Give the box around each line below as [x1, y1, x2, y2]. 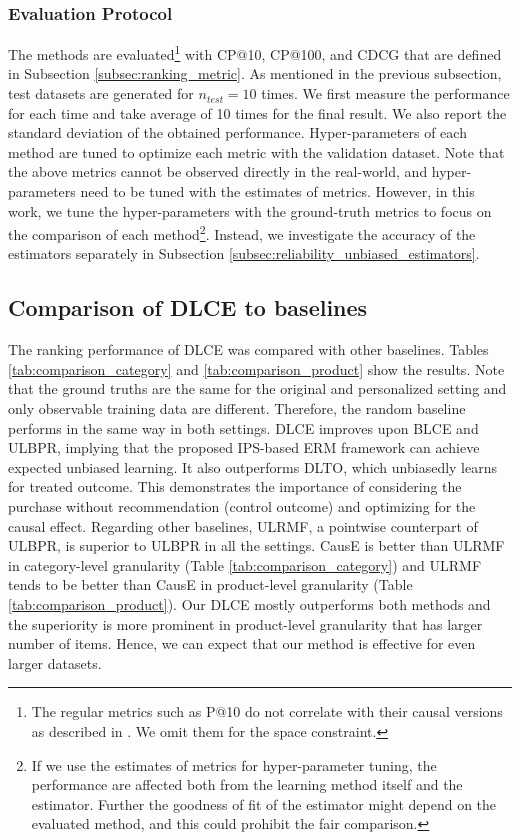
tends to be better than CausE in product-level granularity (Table [8, 574, 413, 595]
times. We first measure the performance [261, 83, 510, 104]
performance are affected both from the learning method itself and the [31, 774, 463, 795]
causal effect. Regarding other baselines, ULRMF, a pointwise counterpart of [8, 515, 478, 536]
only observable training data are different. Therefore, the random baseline [8, 398, 466, 419]
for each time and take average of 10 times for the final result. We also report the [8, 102, 507, 123]
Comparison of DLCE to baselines [8, 292, 368, 323]
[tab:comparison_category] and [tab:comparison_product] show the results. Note [8, 358, 505, 379]
